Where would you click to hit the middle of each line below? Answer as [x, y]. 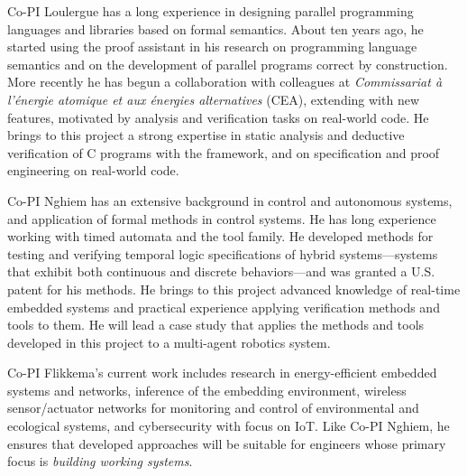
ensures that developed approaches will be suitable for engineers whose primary [227, 443]
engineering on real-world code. [93, 170]
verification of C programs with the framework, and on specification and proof [224, 152]
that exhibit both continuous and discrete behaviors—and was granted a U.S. [221, 271]
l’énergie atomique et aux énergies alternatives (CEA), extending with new [214, 99]
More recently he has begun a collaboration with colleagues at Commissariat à [225, 82]
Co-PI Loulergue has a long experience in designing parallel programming [211, 11]
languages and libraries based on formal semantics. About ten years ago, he [215, 28]
